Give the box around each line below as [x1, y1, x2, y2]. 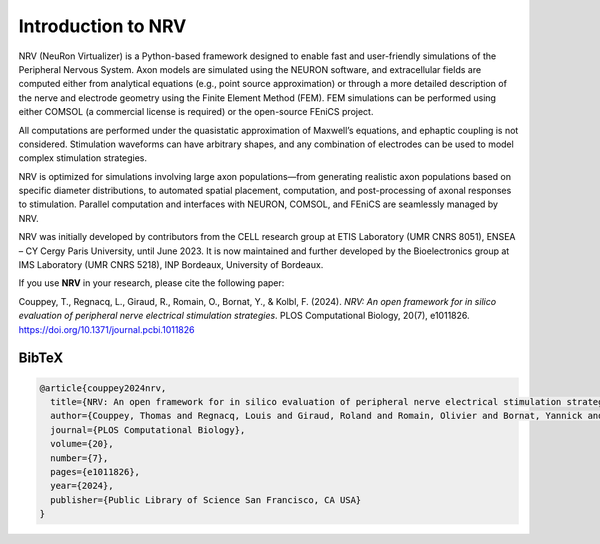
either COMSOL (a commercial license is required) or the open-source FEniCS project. [18, 106, 374, 118]
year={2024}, [50, 480, 114, 492]
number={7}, [50, 452, 109, 464]
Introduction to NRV [18, 15, 187, 37]
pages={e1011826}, [50, 466, 140, 477]
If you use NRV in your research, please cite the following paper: [18, 277, 285, 289]
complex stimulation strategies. [18, 152, 148, 164]
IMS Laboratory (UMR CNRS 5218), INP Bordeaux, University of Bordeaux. [18, 259, 324, 271]
